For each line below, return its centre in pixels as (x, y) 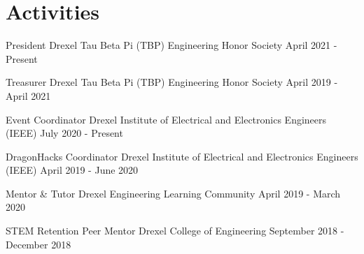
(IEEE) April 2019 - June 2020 (72, 170)
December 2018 (38, 244)
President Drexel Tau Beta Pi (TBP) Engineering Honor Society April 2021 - (171, 45)
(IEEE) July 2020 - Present (64, 133)
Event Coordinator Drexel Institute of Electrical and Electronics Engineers (166, 119)
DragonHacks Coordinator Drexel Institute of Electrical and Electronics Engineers (182, 156)
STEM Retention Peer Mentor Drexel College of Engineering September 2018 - (175, 231)
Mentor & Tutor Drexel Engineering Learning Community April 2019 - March (173, 193)
